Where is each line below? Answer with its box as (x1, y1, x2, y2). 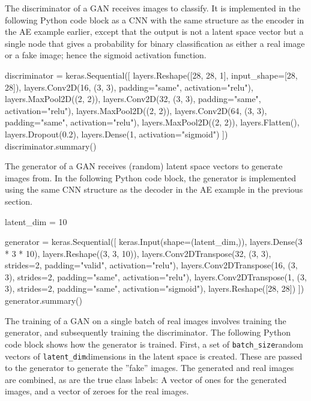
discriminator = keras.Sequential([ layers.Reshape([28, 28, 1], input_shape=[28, (5, 68, 298, 81)
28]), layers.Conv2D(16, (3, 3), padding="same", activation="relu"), (5, 80, 253, 93)
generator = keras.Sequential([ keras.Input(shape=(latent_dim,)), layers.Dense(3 (5, 235, 303, 248)
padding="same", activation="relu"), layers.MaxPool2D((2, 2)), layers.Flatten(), (5, 116, 300, 128)
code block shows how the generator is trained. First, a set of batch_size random (5, 337, 304, 350)
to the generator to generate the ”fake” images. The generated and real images (5, 361, 294, 374)
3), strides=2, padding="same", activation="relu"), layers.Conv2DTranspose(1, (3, (5, 270, 307, 283)
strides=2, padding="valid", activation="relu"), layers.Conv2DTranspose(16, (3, (5, 259, 298, 271)
